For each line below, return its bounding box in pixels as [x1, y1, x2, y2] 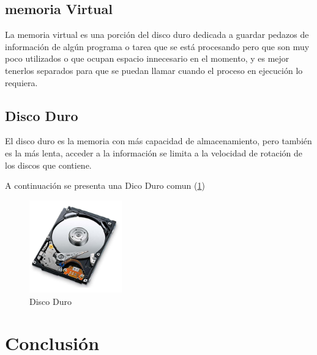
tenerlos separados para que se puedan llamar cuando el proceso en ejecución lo [5, 64, 303, 76]
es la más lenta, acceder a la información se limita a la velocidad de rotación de [5, 146, 303, 159]
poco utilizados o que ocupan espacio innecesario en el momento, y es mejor [5, 52, 289, 65]
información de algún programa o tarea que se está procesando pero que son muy [5, 40, 310, 53]
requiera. [5, 76, 38, 89]
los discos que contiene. [5, 158, 92, 171]
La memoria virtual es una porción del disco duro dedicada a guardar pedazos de [5, 28, 309, 41]
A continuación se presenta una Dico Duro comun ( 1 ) [5, 179, 205, 192]
